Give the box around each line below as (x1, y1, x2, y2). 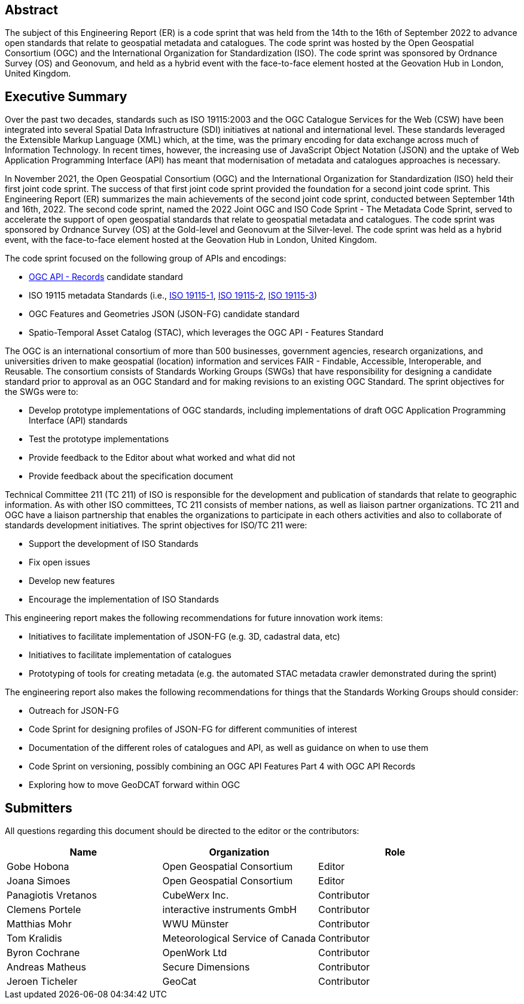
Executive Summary (5, 89, 127, 104)
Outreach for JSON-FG (29, 705, 119, 716)
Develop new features (29, 576, 115, 586)
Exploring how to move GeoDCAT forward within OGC (29, 780, 240, 790)
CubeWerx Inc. (162, 889, 229, 902)
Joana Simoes (7, 875, 71, 887)
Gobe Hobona (7, 860, 69, 873)
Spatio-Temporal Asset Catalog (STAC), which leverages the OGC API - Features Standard (29, 327, 384, 338)
